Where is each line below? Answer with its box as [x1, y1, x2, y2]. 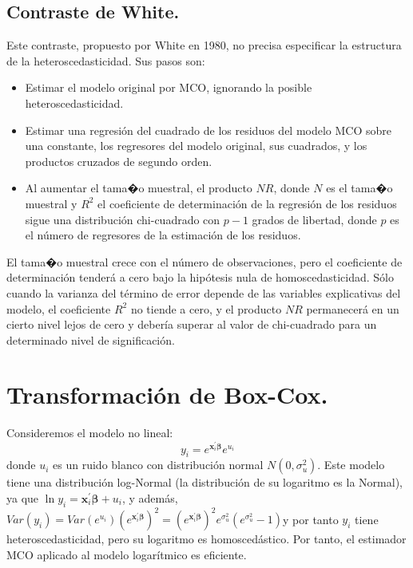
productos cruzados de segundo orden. [25, 152, 212, 169]
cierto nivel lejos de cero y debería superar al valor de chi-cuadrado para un [6, 316, 377, 333]
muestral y [25, 195, 77, 211]
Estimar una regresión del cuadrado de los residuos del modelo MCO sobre [25, 121, 392, 138]
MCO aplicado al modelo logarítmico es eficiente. [6, 546, 247, 562]
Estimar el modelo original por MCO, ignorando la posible [25, 79, 312, 96]
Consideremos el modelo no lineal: [6, 424, 173, 441]
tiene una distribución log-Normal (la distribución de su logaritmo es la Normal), [6, 474, 403, 491]
